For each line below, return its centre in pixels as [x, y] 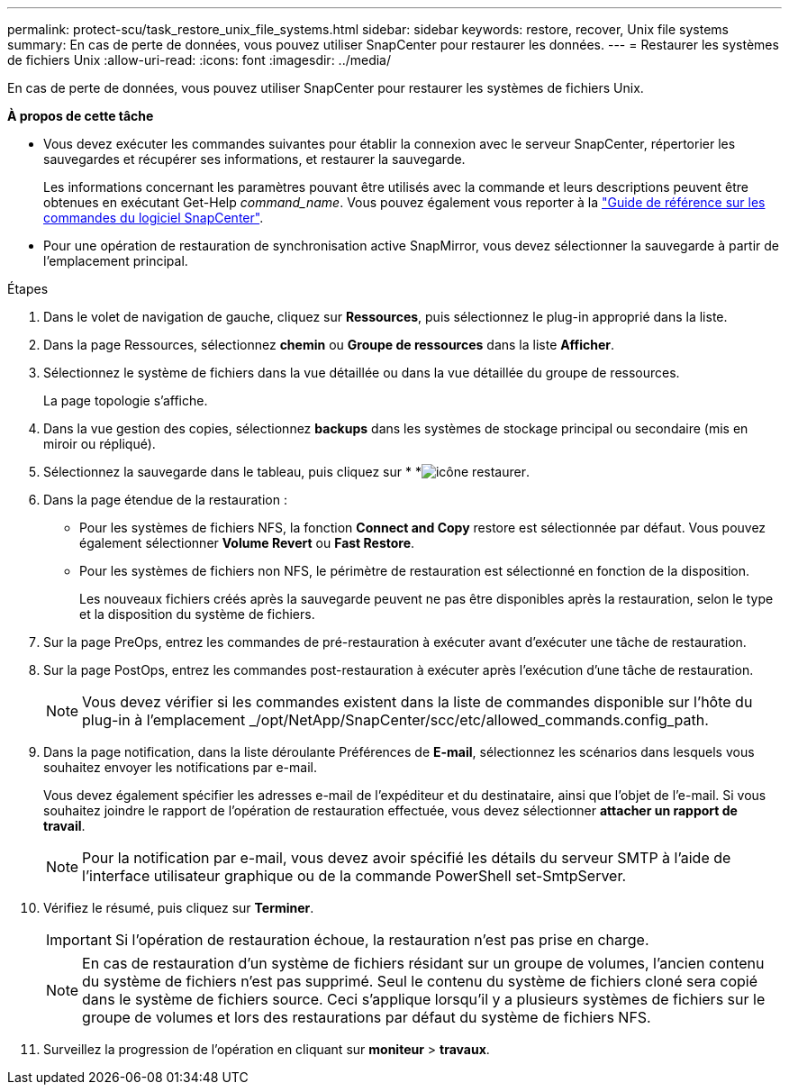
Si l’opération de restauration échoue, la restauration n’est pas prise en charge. [382, 940]
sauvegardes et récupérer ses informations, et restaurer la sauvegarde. [254, 159]
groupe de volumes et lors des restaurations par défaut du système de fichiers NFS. [367, 1017]
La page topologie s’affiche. [126, 400]
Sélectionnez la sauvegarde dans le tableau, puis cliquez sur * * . [286, 472]
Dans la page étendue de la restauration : [165, 500]
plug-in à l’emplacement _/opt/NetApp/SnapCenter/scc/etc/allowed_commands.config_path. [395, 720]
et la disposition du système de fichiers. [197, 614]
